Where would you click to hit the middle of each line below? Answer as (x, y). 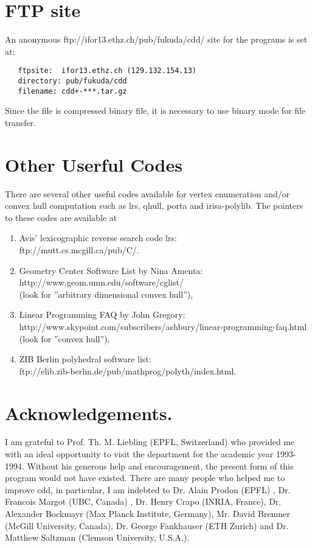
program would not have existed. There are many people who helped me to (145, 478)
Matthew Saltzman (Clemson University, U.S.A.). (97, 537)
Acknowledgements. (89, 413)
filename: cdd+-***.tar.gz (72, 91)
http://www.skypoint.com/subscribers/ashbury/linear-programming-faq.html (163, 326)
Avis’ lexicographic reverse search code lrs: (98, 238)
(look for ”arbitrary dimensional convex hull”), (106, 294)
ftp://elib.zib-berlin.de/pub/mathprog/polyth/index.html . (128, 371)
